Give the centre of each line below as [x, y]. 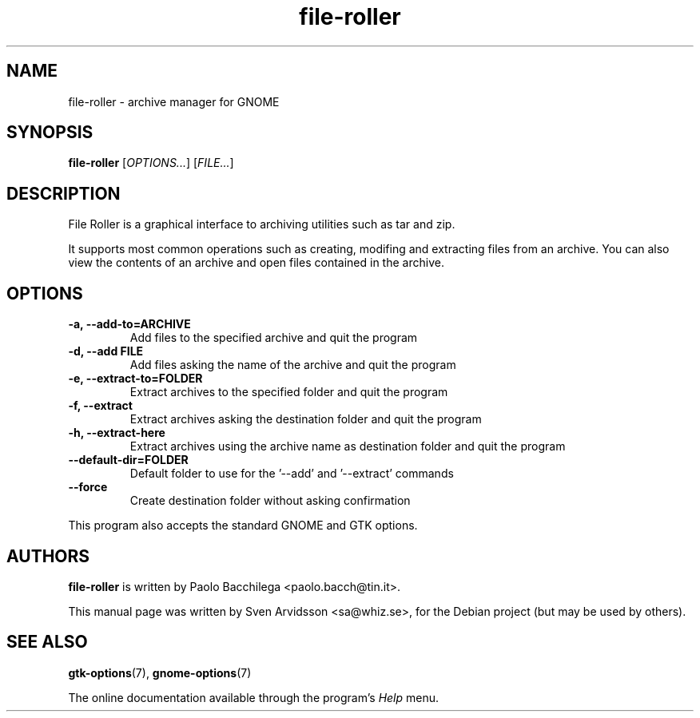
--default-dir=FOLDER [128, 460]
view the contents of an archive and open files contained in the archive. [256, 263]
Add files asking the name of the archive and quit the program [293, 365]
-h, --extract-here [117, 433]
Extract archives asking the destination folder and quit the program [306, 419]
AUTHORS [48, 556]
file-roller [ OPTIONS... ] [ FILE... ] [151, 163]
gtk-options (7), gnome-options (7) [160, 672]
